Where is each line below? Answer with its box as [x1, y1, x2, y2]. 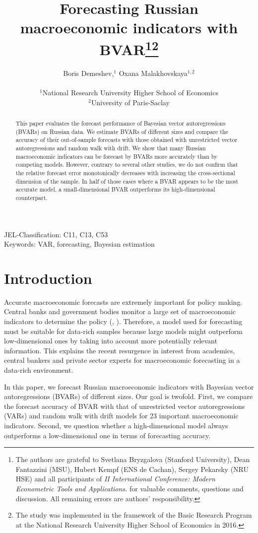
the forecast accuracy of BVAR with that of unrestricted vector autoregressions [4, 400, 245, 411]
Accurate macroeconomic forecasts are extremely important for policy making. [4, 296, 243, 307]
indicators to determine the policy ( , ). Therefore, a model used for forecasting [4, 316, 243, 327]
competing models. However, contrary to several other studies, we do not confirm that [15, 160, 238, 169]
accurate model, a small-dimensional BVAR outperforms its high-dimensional [15, 185, 215, 194]
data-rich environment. [4, 365, 73, 375]
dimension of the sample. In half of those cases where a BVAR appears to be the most [15, 177, 239, 185]
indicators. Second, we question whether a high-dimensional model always [4, 420, 228, 430]
